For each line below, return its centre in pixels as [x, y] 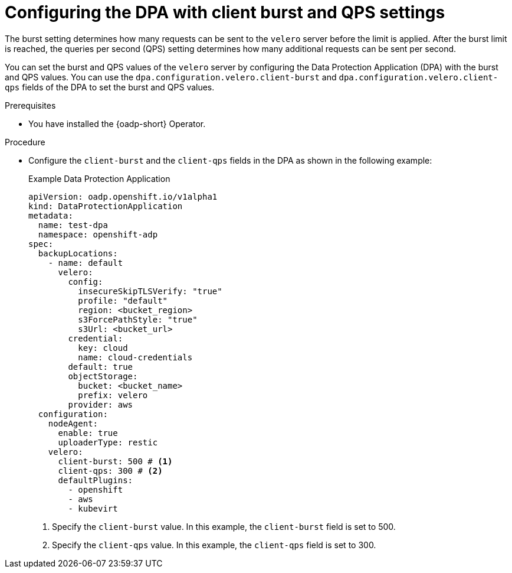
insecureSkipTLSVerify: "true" [150, 291]
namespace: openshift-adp [98, 234]
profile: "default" [123, 300]
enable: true [88, 433]
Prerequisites [30, 105]
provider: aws [101, 404]
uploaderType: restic [108, 442]
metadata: [51, 215]
